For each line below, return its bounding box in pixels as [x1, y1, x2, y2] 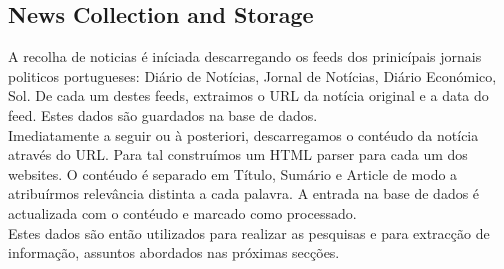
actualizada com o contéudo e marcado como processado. [8, 202, 357, 223]
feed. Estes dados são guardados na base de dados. [8, 104, 318, 125]
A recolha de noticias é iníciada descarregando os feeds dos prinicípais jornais [8, 46, 482, 67]
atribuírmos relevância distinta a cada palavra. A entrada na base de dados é [8, 183, 480, 204]
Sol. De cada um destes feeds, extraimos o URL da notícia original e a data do [8, 85, 489, 106]
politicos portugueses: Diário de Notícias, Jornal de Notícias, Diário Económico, [8, 65, 497, 86]
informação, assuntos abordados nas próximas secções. [8, 242, 340, 263]
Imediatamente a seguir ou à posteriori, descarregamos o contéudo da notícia [8, 124, 479, 145]
